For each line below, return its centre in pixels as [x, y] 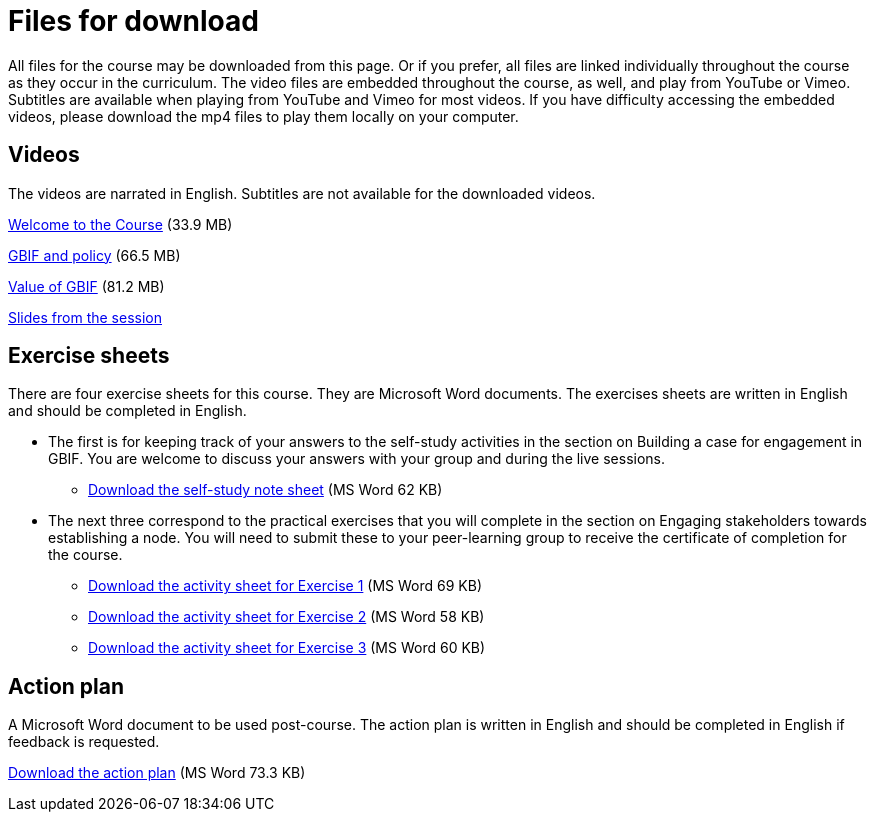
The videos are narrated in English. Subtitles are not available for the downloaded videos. [302, 193]
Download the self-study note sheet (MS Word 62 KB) [265, 490]
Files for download [133, 21]
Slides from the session [85, 317]
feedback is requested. [84, 742]
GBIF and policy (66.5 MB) [94, 255]
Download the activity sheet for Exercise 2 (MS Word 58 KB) [286, 617]
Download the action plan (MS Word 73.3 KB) [157, 773]
